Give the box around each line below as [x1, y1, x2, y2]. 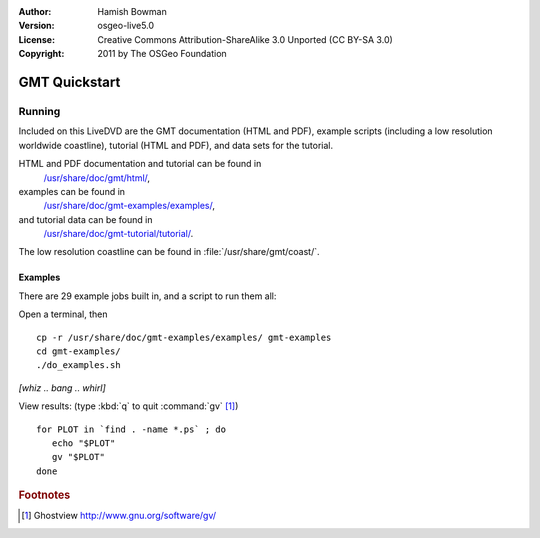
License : [18, 33, 55, 45]
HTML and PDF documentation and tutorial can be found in [18, 158, 262, 170]
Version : [18, 20, 55, 32]
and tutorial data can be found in [18, 213, 153, 225]
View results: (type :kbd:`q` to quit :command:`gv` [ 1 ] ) [18, 400, 239, 412]
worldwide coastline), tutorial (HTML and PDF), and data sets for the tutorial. [18, 139, 334, 151]
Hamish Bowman [97, 6, 167, 17]
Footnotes [18, 488, 71, 502]
